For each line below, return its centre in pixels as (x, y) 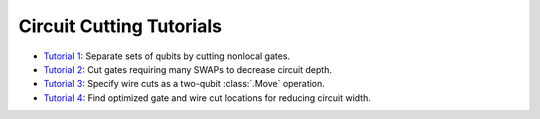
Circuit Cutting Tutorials (120, 26)
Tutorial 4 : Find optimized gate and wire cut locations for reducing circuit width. (207, 97)
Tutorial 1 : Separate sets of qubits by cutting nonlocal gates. (166, 56)
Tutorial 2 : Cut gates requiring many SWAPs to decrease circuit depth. (187, 69)
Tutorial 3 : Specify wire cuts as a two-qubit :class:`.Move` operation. (184, 84)
